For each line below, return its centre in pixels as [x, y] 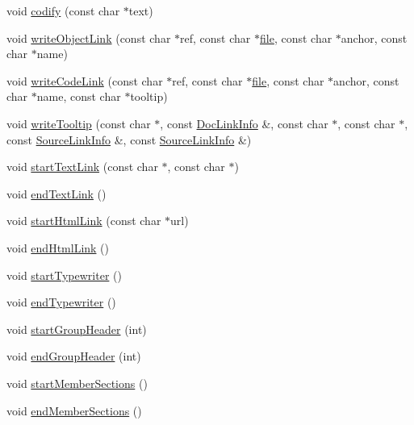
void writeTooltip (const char [79, 123]
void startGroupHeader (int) [77, 329]
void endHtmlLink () [58, 247]
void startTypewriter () [64, 275]
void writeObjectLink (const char [89, 37]
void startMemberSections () [77, 383]
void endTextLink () [56, 193]
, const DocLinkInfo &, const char [244, 123]
